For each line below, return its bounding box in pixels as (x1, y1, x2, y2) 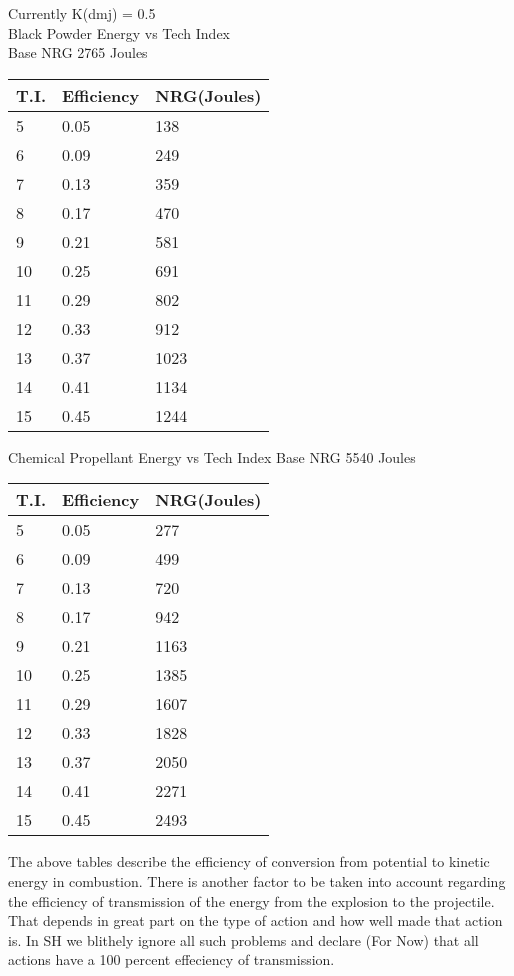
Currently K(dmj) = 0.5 (8, 3, 156, 23)
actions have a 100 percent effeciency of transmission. (8, 949, 335, 970)
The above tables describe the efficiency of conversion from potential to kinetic (8, 851, 490, 872)
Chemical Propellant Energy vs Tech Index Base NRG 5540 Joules (8, 446, 416, 467)
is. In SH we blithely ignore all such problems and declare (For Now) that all (8, 929, 479, 950)
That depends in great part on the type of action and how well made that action (8, 910, 503, 931)
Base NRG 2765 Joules (8, 42, 148, 63)
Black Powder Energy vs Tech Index (8, 22, 230, 43)
